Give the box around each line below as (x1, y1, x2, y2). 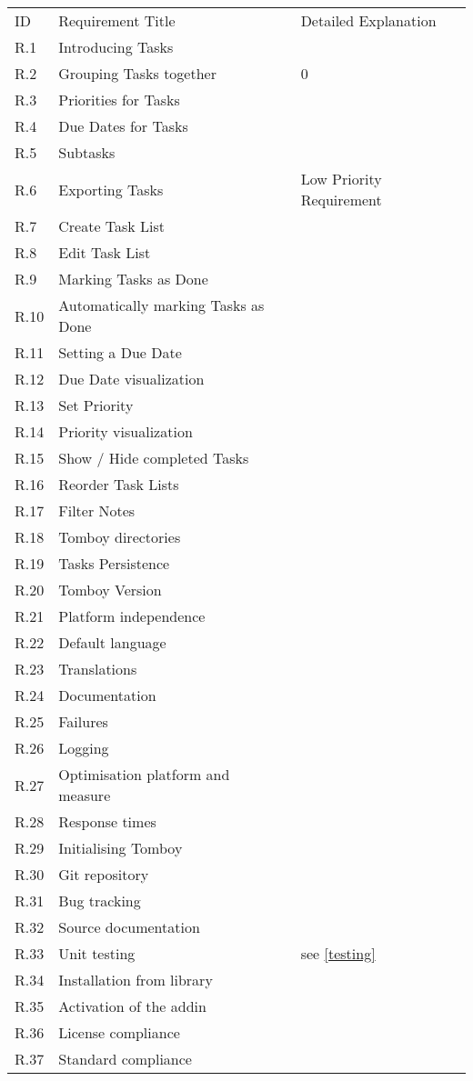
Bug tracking (58, 890, 141, 911)
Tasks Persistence (58, 553, 170, 574)
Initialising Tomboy (58, 837, 183, 858)
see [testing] (300, 943, 376, 964)
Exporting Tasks (58, 178, 164, 200)
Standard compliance (58, 1048, 192, 1069)
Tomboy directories (58, 526, 181, 547)
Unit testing (58, 943, 136, 964)
